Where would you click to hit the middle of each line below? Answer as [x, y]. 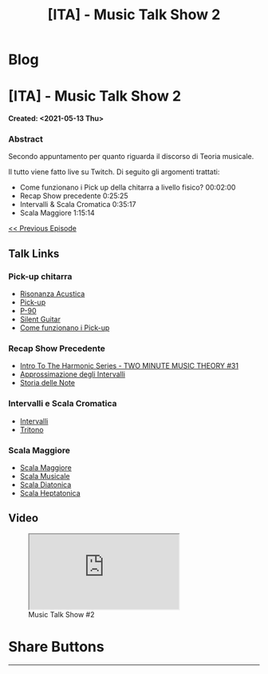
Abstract [26, 139]
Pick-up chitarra [40, 276]
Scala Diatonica [45, 485]
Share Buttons [57, 647]
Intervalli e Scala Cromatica [63, 404]
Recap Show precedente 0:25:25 [74, 196]
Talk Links [34, 253]
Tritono [32, 429]
